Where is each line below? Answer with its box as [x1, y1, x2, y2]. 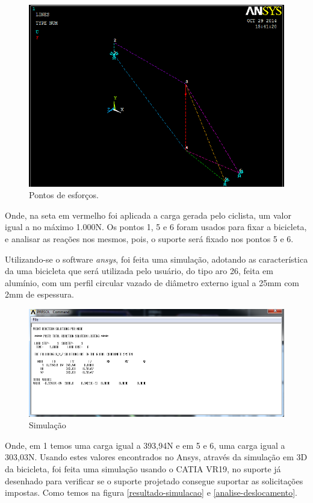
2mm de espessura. [5, 288, 74, 301]
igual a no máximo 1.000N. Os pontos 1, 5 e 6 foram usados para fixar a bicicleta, [5, 220, 307, 233]
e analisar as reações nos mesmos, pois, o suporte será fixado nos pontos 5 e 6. [5, 233, 294, 245]
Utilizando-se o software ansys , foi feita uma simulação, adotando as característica [5, 252, 308, 265]
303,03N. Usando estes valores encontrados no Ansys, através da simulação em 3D [5, 451, 308, 463]
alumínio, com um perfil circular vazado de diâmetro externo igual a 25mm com [5, 276, 300, 289]
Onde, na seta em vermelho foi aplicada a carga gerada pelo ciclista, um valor [5, 208, 291, 221]
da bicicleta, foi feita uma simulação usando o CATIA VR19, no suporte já [5, 463, 281, 475]
